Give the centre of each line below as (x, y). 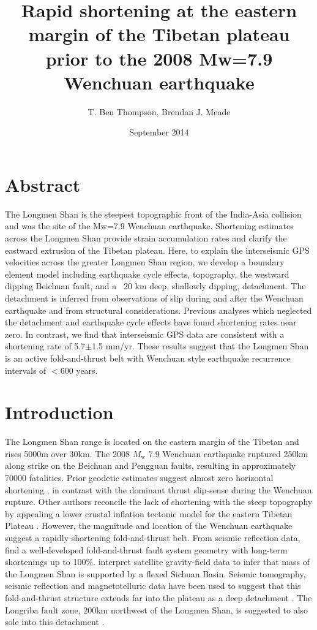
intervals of (26, 370)
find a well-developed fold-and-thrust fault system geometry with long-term (146, 549)
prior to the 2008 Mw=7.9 (159, 58)
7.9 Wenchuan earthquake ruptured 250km (228, 453)
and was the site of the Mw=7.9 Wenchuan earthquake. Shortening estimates (149, 226)
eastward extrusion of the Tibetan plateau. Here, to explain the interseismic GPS (157, 250)
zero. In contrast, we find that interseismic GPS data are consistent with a (145, 334)
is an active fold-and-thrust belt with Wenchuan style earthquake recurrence (148, 358)
